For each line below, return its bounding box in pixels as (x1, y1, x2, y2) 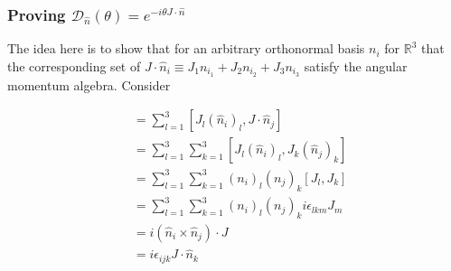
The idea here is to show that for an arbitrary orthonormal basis (7, 39, 365, 58)
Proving (7, 3, 66, 25)
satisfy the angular (304, 56, 408, 75)
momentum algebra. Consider (7, 75, 171, 94)
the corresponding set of (7, 56, 141, 75)
